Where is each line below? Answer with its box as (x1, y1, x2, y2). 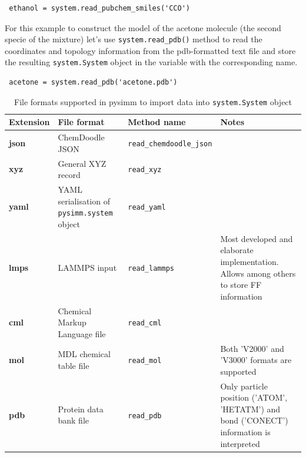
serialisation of (58, 194, 110, 207)
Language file (58, 327, 106, 340)
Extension (9, 116, 50, 128)
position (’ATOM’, (220, 391, 288, 404)
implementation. (220, 255, 279, 267)
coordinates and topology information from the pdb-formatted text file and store (5, 44, 296, 56)
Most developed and (220, 232, 293, 244)
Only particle (220, 379, 268, 392)
